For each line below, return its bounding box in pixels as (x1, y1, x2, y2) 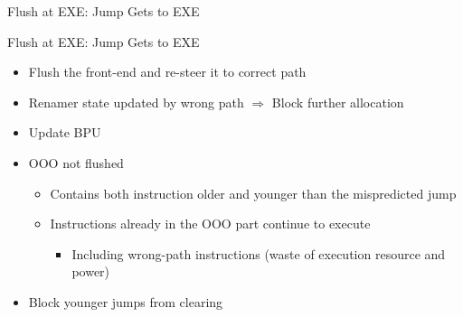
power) (71, 262, 110, 281)
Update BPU (28, 123, 101, 142)
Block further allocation (271, 92, 404, 111)
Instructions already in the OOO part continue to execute (50, 214, 371, 233)
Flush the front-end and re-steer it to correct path (28, 62, 307, 81)
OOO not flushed (28, 153, 124, 172)
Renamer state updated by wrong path (28, 92, 244, 111)
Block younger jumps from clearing (28, 292, 223, 311)
